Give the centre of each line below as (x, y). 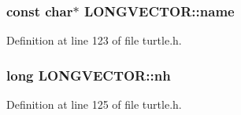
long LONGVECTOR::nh (89, 75)
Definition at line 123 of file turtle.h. (94, 40)
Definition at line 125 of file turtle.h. (94, 104)
